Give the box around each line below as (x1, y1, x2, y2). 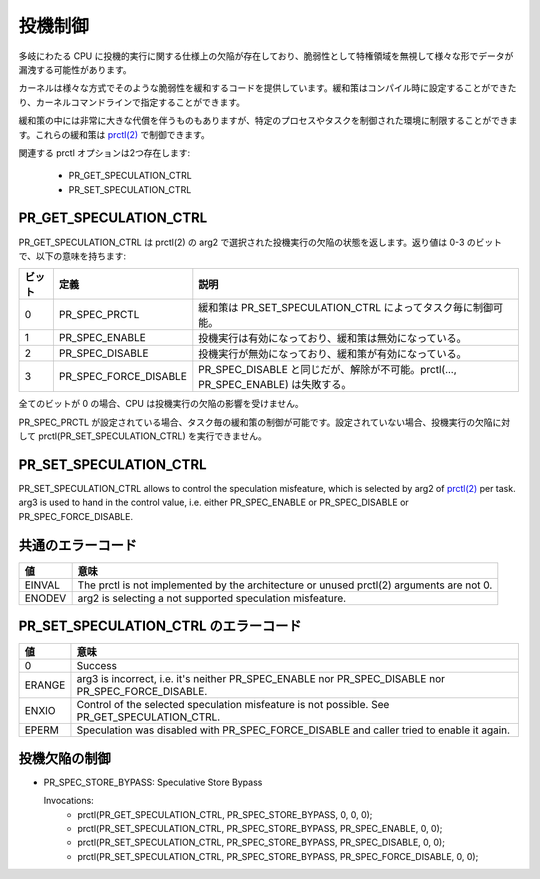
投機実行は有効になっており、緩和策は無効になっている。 (198, 331, 467, 345)
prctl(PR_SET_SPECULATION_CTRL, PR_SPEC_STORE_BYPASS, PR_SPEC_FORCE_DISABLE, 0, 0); (77, 850, 479, 862)
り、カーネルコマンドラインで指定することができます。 (18, 96, 245, 108)
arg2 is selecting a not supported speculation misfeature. (77, 591, 347, 605)
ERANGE (24, 678, 66, 692)
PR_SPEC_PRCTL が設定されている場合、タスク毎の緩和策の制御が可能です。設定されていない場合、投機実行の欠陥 (18, 416, 494, 428)
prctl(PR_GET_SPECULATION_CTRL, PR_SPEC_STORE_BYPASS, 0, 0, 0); (77, 808, 373, 820)
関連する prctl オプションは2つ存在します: (18, 146, 191, 159)
